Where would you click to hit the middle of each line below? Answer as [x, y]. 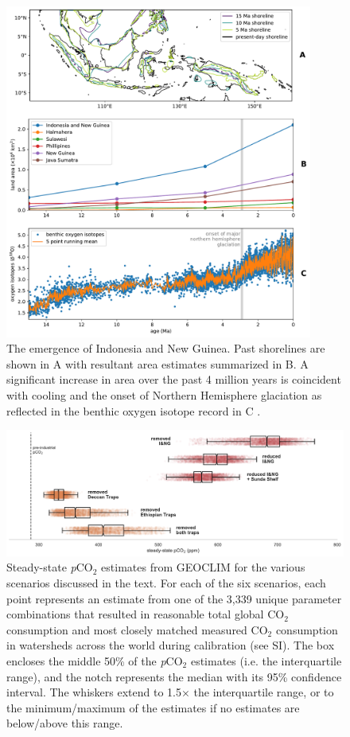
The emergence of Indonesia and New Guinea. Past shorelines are [166, 348]
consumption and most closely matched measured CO [137, 629]
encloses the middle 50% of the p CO [95, 660]
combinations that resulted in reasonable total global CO [146, 614]
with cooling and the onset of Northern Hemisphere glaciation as [164, 395]
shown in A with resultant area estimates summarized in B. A [157, 363]
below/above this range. [65, 723]
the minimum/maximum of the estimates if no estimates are [153, 707]
